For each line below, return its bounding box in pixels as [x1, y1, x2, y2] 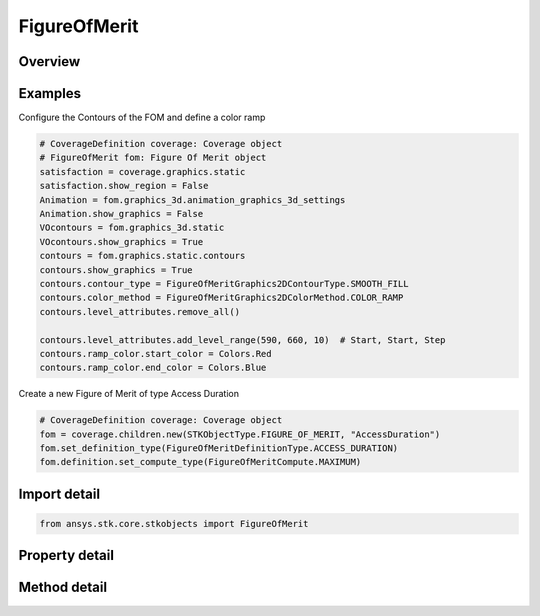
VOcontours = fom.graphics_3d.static [39, 222, 225, 234]
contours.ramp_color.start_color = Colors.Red [39, 348, 272, 359]
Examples [18, 85, 82, 102]
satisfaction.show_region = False [39, 180, 209, 192]
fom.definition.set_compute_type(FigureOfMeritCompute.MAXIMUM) [39, 456, 362, 468]
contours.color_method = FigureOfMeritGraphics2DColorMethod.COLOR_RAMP [39, 292, 404, 304]
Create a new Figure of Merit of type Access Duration [18, 388, 240, 400]
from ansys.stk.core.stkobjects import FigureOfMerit [39, 518, 309, 530]
